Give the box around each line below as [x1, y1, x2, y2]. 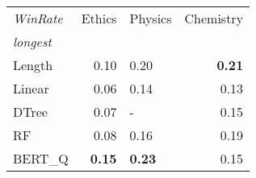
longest [13, 32, 52, 51]
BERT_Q [13, 149, 69, 168]
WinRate [13, 9, 63, 27]
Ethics [81, 9, 117, 27]
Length [13, 56, 53, 74]
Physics [129, 9, 172, 27]
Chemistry [184, 9, 244, 27]
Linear [13, 79, 49, 97]
